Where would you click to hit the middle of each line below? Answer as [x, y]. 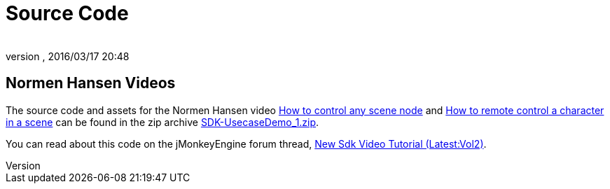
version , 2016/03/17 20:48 [68, 56]
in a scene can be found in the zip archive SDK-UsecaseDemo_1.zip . [162, 122]
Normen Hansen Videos [91, 83]
